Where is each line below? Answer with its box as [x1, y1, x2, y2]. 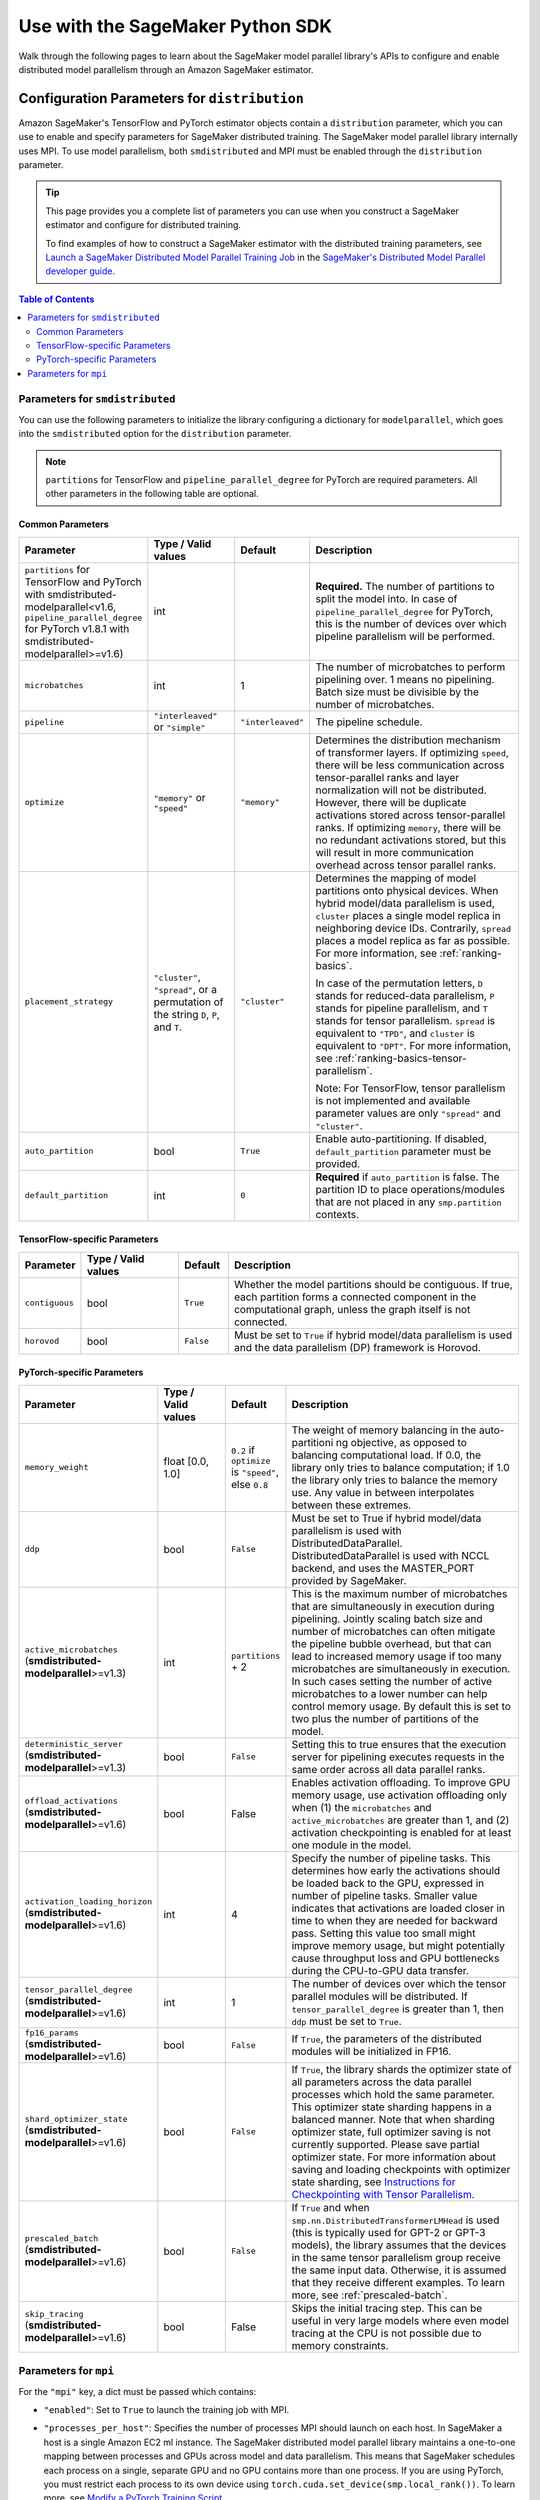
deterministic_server [24, 1739, 124, 1750]
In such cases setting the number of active [291, 1674, 493, 1688]
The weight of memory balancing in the [291, 1423, 477, 1437]
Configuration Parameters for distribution [18, 90, 304, 107]
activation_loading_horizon [24, 1896, 153, 1907]
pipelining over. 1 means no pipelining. [315, 672, 495, 686]
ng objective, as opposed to [335, 1435, 467, 1449]
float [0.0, [163, 1454, 209, 1468]
